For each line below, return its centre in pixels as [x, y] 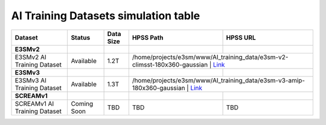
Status [81, 37]
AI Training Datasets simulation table [106, 16]
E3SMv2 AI [30, 57]
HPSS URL [241, 37]
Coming [82, 103]
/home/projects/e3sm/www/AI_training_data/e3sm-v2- [210, 57]
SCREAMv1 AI [34, 103]
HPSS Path [148, 37]
